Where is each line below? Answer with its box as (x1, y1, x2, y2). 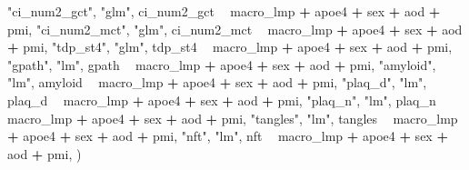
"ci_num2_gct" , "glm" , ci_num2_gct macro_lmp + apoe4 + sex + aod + (7, 2, 441, 20)
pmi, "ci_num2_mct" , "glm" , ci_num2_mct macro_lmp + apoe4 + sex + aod (7, 19, 463, 38)
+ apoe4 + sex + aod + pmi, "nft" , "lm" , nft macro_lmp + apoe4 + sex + (7, 126, 448, 145)
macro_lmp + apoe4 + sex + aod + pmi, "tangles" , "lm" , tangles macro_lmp (7, 108, 458, 127)
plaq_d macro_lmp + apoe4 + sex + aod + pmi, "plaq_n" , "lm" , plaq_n (7, 90, 436, 109)
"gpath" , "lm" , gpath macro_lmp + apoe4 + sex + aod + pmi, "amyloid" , (7, 55, 436, 74)
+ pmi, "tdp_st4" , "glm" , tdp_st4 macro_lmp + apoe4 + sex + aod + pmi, (7, 37, 453, 56)
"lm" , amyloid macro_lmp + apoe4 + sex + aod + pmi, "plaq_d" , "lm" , (7, 73, 427, 92)
